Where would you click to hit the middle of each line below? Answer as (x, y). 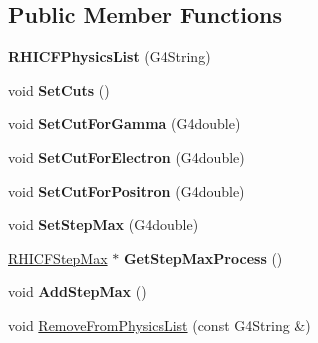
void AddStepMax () (77, 291)
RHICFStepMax (58, 257)
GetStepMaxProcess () (203, 257)
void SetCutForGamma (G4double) (124, 123)
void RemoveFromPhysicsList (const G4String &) (159, 324)
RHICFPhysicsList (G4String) (109, 56)
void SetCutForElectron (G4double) (126, 156)
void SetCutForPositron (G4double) (126, 190)
